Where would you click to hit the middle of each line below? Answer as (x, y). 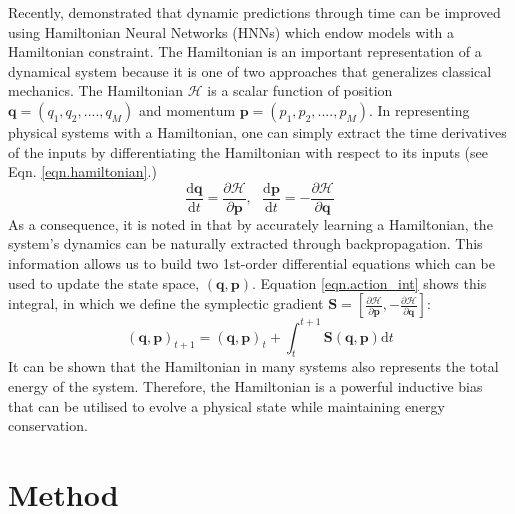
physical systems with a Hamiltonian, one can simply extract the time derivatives (257, 131)
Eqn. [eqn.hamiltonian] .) (82, 171)
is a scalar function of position (300, 90)
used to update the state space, (104, 282)
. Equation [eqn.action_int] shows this (369, 282)
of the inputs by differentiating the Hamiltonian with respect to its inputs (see (248, 151)
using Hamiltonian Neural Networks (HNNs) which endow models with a (231, 31)
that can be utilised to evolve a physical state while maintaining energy (226, 405)
